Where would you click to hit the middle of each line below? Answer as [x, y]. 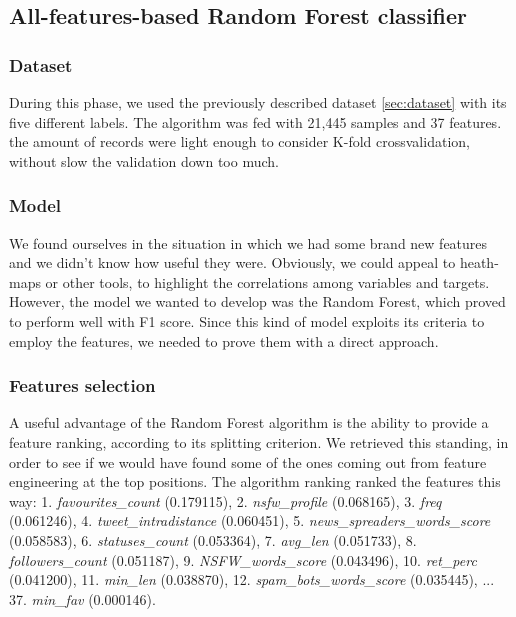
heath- [479, 262]
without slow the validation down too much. [144, 160]
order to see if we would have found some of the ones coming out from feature [248, 461]
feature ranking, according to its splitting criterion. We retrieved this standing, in [259, 441]
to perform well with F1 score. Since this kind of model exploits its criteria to [247, 320]
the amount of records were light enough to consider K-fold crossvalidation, [239, 141]
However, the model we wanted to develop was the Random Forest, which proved [257, 301]
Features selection [82, 385]
